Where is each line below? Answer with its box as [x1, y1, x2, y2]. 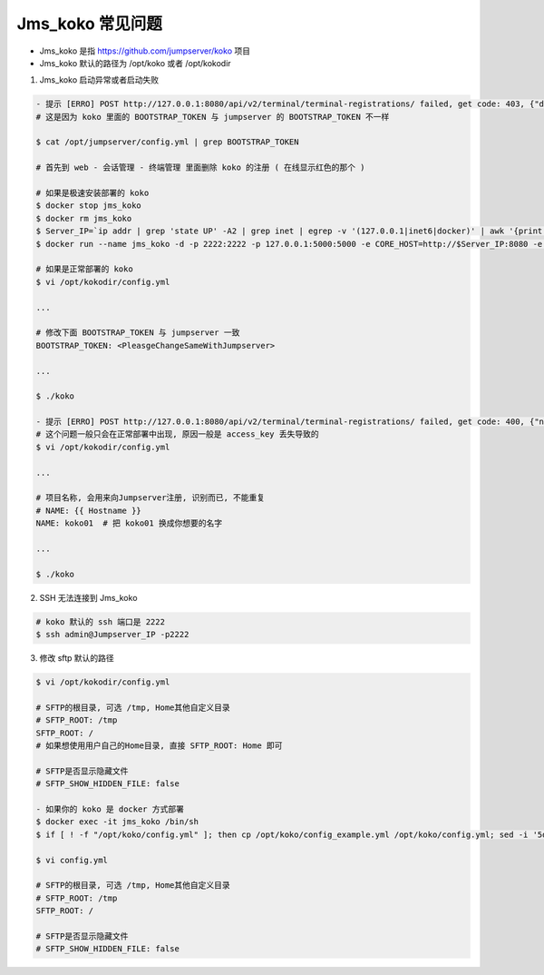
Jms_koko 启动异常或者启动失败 [39, 74, 159, 85]
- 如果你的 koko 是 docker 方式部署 [35, 804, 185, 814]
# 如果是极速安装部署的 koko [35, 188, 150, 199]
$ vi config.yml [35, 854, 109, 865]
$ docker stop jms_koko [35, 201, 142, 211]
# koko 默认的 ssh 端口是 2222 [35, 616, 165, 626]
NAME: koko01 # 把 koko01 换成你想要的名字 [35, 518, 222, 528]
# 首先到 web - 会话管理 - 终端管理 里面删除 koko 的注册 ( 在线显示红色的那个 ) [35, 162, 365, 172]
